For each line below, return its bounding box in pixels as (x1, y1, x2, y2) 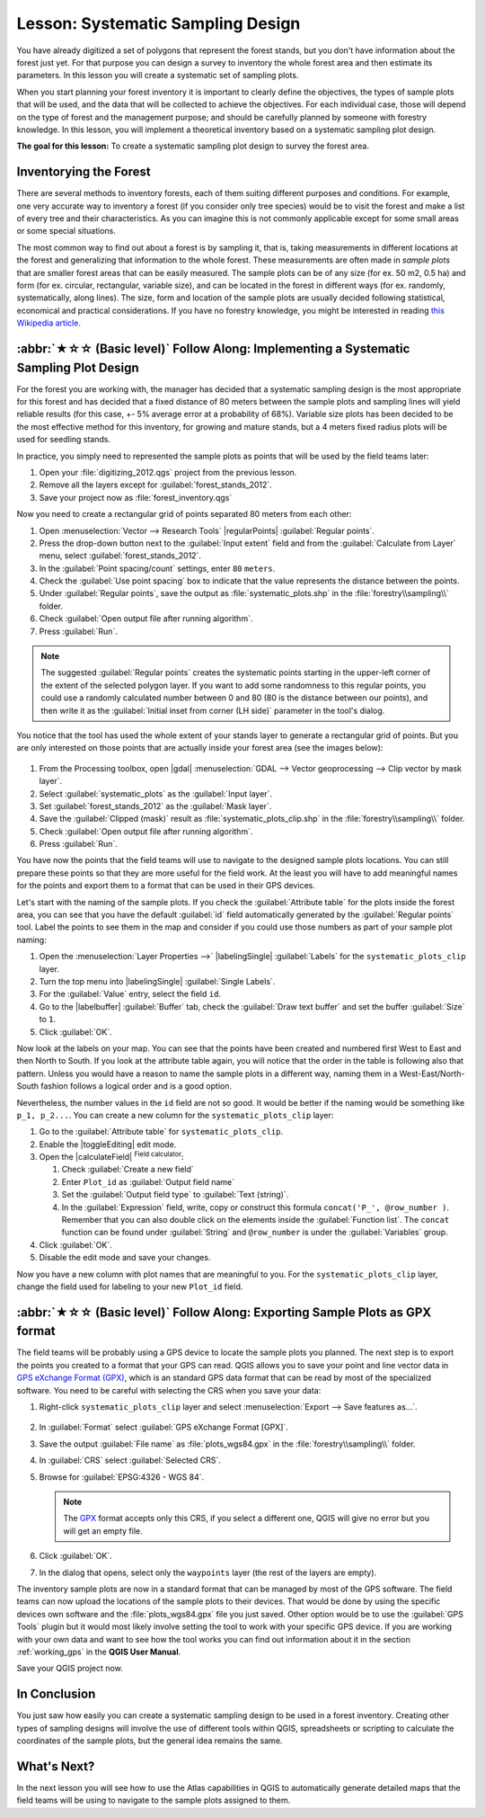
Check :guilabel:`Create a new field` (61, 1164, 195, 1175)
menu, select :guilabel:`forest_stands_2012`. (39, 550, 202, 561)
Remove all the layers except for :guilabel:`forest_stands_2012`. (39, 479, 273, 490)
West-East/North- (399, 1068, 465, 1079)
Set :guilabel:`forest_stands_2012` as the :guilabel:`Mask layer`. (39, 800, 272, 811)
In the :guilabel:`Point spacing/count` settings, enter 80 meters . (39, 563, 276, 574)
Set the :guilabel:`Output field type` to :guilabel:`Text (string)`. (61, 1189, 289, 1200)
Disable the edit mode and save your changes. (39, 1252, 211, 1263)
